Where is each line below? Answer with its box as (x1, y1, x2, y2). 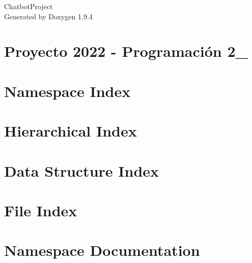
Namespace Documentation (4, 240, 200, 260)
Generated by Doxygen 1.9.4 (4, 11, 93, 21)
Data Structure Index (4, 160, 159, 181)
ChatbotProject (4, 1, 53, 11)
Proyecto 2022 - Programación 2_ (4, 41, 248, 61)
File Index (4, 200, 77, 220)
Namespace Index (4, 80, 131, 101)
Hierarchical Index (4, 120, 137, 141)
